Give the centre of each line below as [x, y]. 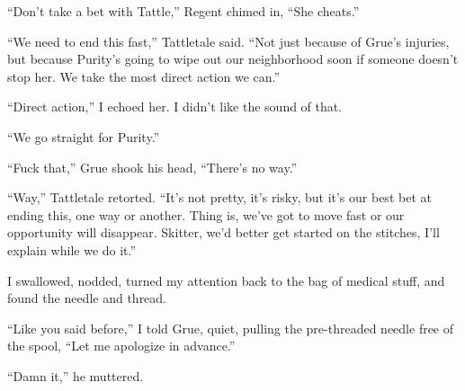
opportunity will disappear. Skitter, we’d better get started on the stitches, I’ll [224, 232]
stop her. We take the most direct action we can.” [144, 76]
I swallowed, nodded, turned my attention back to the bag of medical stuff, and [226, 280]
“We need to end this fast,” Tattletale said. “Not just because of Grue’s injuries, [228, 41]
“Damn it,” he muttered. [76, 375]
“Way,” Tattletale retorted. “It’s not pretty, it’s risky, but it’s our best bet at [219, 197]
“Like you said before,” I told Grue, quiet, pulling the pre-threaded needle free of [231, 328]
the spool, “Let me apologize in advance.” [121, 346]
